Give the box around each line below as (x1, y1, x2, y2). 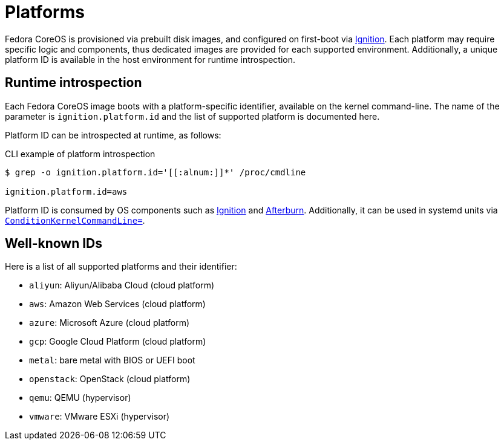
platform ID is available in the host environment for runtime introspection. (5, 54, 295, 65)
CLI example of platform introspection (5, 148, 155, 159)
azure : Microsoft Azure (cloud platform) (29, 317, 190, 328)
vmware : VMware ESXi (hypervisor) (29, 411, 170, 422)
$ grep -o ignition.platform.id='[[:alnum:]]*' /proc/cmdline (5, 167, 306, 177)
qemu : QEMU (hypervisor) (29, 392, 131, 403)
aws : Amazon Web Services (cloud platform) (29, 299, 206, 310)
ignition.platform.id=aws (5, 186, 128, 197)
